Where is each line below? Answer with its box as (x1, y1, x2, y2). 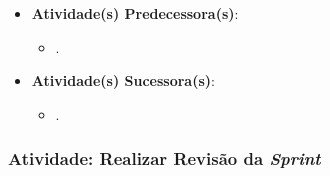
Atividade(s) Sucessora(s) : (31, 70, 215, 91)
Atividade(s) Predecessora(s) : (31, 3, 239, 23)
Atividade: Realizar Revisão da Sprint (8, 146, 321, 171)
